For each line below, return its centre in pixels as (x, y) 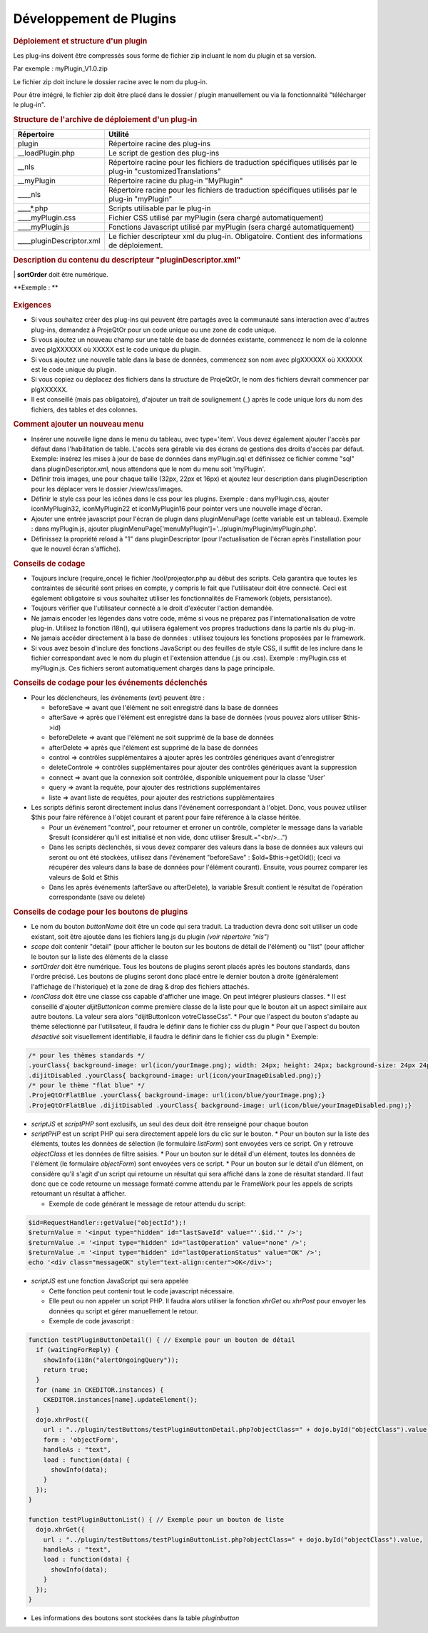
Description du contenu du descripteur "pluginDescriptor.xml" (127, 260)
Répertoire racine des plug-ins (159, 144)
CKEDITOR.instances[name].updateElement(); (120, 1400)
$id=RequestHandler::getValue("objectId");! (107, 1222)
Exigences (32, 305)
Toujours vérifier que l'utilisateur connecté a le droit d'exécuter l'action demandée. (152, 608)
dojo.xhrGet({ (61, 1530)
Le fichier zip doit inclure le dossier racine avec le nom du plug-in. (110, 81)
